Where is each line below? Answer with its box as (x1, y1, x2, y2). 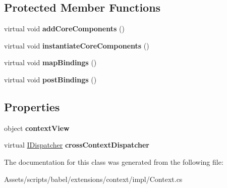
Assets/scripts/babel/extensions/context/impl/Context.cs (4, 173, 183, 184)
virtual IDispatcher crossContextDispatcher (4, 139, 149, 150)
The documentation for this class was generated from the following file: (4, 156, 223, 167)
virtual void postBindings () (4, 74, 97, 84)
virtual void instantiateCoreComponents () (4, 40, 149, 51)
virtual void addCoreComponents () (4, 23, 125, 34)
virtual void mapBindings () (4, 57, 97, 68)
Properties (4, 99, 60, 114)
